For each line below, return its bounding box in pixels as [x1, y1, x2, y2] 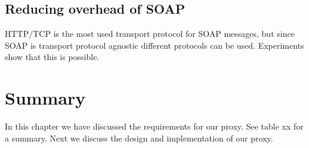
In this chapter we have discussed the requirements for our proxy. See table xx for [5, 120, 304, 133]
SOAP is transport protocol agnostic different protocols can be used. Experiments [5, 39, 304, 51]
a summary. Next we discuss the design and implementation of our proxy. [5, 131, 273, 144]
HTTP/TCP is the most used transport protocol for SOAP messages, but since [5, 27, 295, 40]
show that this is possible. [5, 51, 100, 63]
